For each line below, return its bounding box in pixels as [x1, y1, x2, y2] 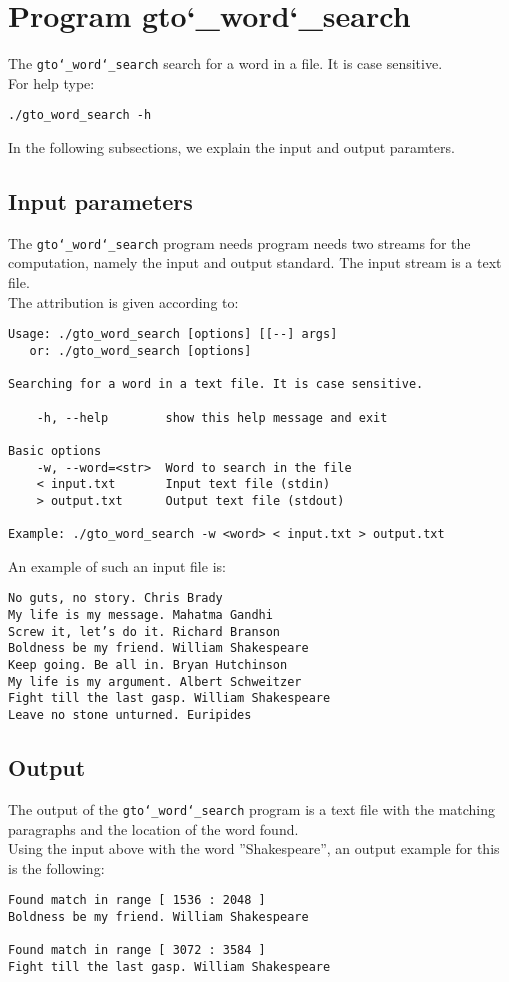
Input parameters [8, 186, 193, 217]
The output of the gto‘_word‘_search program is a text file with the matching [8, 798, 496, 819]
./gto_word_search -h [8, 108, 152, 123]
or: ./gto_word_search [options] [29, 343, 252, 358]
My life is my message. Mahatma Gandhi [8, 608, 273, 623]
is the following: [8, 857, 105, 878]
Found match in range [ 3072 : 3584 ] [8, 943, 266, 958]
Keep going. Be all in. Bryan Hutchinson [8, 658, 288, 673]
